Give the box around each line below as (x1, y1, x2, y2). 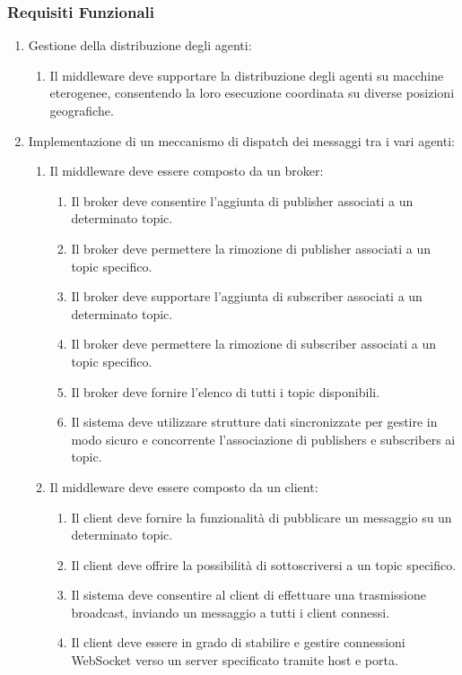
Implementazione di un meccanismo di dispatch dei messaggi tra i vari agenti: (28, 131, 455, 150)
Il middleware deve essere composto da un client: (49, 477, 318, 496)
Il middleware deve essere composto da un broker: (49, 161, 324, 180)
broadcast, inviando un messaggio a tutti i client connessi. (71, 602, 390, 621)
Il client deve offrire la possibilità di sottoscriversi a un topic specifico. (71, 555, 457, 574)
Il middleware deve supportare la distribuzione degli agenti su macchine (49, 65, 444, 84)
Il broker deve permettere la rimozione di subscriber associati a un (71, 334, 436, 353)
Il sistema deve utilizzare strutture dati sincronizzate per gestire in (71, 412, 438, 431)
